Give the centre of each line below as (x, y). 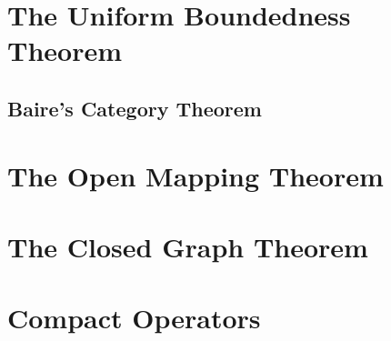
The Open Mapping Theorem (195, 175)
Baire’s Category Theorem (135, 108)
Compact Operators (134, 318)
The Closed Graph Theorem (188, 246)
